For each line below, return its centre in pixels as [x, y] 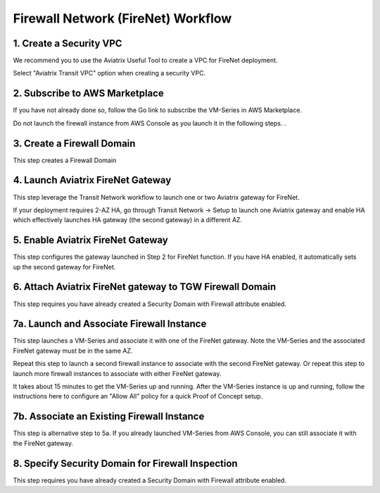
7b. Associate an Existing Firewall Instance [109, 416]
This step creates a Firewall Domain [65, 160]
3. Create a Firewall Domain [74, 144]
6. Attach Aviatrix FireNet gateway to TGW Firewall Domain [145, 287]
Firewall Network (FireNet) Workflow [122, 18]
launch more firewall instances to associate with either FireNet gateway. [117, 373]
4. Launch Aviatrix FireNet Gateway [92, 180]
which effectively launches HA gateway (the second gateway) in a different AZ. [128, 220]
